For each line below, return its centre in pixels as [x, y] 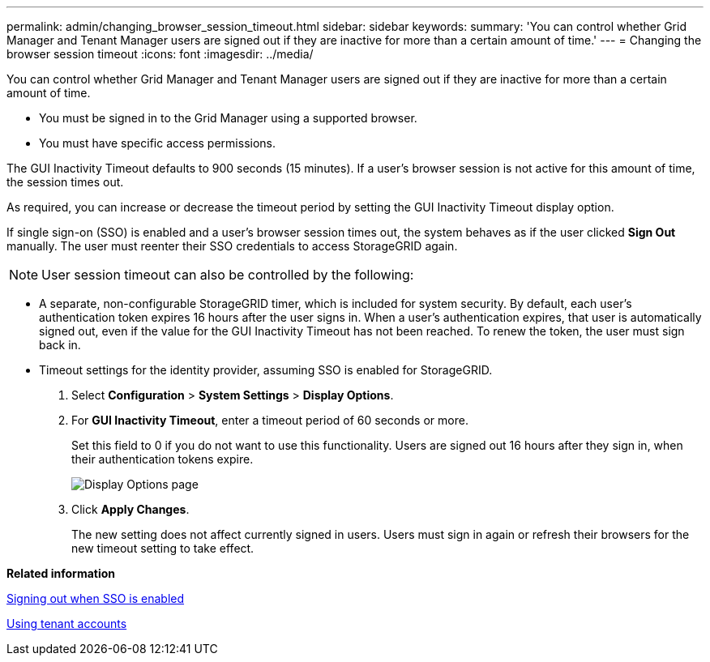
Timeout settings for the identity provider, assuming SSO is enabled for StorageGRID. [266, 370]
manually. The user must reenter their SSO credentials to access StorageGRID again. [232, 246]
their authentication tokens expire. [163, 459]
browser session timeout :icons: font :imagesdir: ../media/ [160, 54]
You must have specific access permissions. [158, 143]
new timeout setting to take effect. [163, 548]
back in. [60, 345]
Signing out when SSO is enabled [96, 598]
